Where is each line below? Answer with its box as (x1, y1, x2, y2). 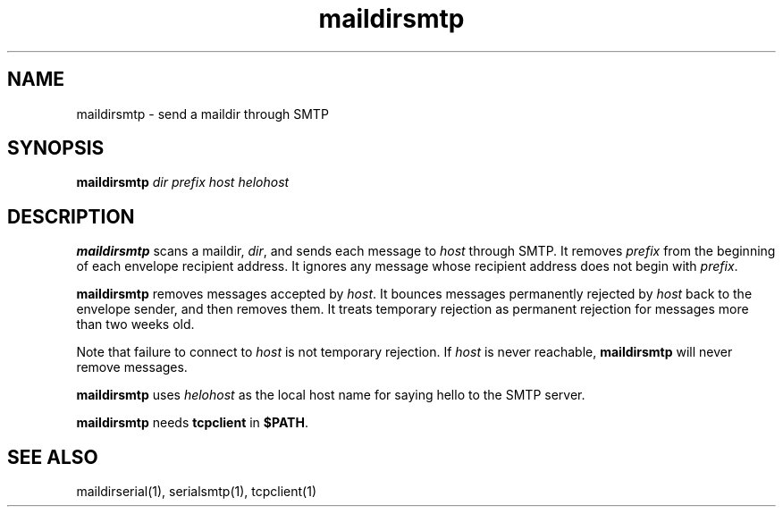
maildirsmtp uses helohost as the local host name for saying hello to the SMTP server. (76, 387, 585, 403)
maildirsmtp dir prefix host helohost (76, 174, 290, 190)
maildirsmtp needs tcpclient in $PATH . (76, 415, 308, 431)
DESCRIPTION (7, 205, 135, 228)
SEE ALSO (7, 445, 98, 468)
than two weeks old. (76, 316, 195, 333)
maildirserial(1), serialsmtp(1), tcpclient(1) (76, 484, 317, 500)
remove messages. (76, 359, 188, 375)
